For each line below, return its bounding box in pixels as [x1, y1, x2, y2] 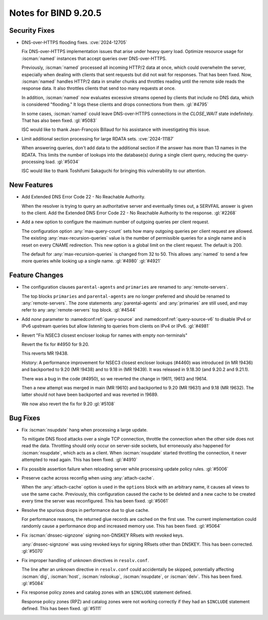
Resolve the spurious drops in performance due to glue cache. [21, 507, 150, 513]
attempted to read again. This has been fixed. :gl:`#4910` [21, 457, 137, 463]
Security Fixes [9, 26, 55, 35]
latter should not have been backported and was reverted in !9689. [21, 392, 159, 398]
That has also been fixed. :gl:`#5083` [21, 117, 97, 124]
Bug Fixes [9, 414, 41, 422]
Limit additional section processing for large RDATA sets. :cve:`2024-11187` [21, 135, 175, 141]
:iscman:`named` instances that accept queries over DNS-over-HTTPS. [21, 55, 167, 62]
